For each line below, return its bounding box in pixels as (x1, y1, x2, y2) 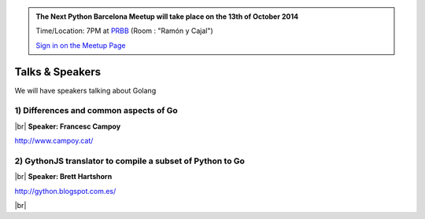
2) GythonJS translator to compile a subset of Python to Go (14, 155, 246, 166)
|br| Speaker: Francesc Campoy (14, 122, 121, 131)
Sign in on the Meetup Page (35, 40, 126, 50)
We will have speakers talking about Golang (14, 86, 157, 95)
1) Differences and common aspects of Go (14, 105, 179, 116)
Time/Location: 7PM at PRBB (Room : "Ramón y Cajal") (35, 26, 214, 35)
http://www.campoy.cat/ (14, 136, 94, 145)
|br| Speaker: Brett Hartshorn (14, 172, 113, 181)
